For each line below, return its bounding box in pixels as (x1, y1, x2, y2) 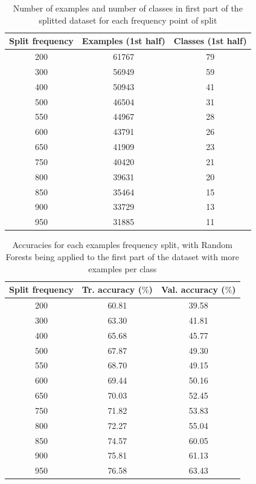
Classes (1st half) (173, 34, 247, 47)
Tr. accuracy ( (82, 283, 142, 296)
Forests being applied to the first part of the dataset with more (5, 250, 240, 263)
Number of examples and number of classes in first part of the (13, 2, 243, 14)
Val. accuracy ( (161, 283, 225, 296)
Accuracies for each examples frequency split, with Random (12, 238, 233, 251)
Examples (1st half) (82, 34, 165, 47)
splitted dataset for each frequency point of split (39, 13, 217, 26)
